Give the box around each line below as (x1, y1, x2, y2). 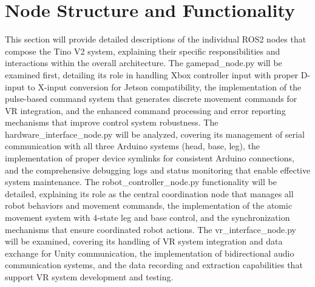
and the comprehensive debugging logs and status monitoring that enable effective (5, 163, 311, 176)
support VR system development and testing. (5, 271, 174, 283)
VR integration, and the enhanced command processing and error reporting (5, 104, 286, 116)
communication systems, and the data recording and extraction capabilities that (5, 258, 303, 271)
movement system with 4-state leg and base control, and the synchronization (5, 211, 290, 224)
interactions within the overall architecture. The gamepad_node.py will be (5, 56, 282, 69)
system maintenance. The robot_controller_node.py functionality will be (5, 175, 277, 188)
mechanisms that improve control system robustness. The (5, 116, 218, 129)
